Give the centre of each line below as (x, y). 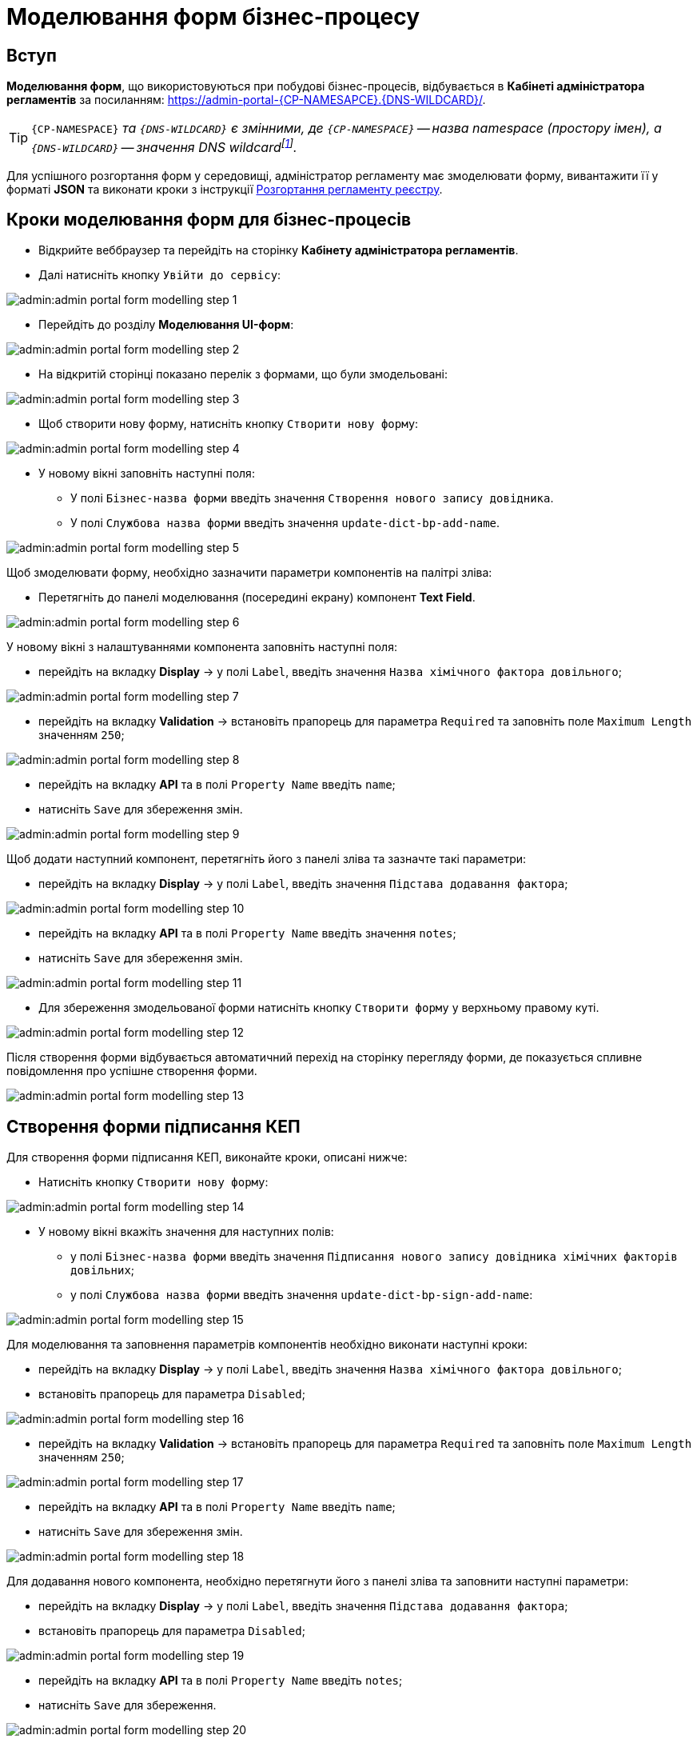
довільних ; (103, 1270)
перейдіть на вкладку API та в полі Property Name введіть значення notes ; (247, 933)
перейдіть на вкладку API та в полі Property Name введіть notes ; (221, 1681)
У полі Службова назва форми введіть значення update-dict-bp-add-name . (285, 523)
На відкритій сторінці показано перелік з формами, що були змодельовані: (243, 374)
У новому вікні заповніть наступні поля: (147, 474)
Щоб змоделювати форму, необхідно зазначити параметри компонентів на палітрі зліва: (249, 573)
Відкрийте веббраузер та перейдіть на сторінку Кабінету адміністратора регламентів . (279, 250)
